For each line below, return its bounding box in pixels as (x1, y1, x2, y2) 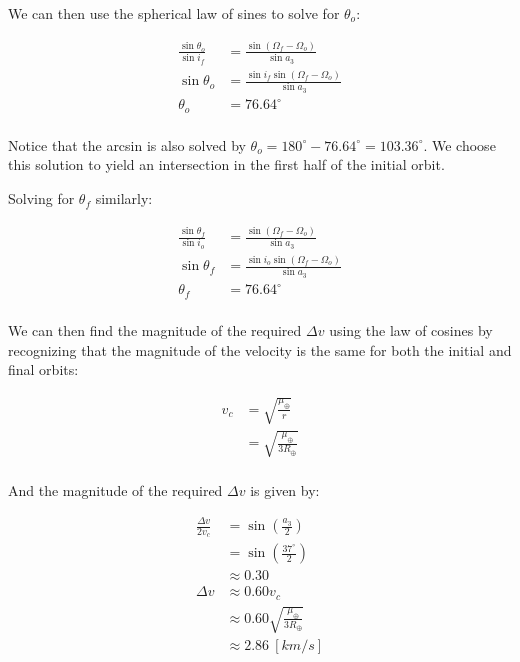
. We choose (423, 134, 496, 155)
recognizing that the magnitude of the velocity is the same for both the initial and (8, 339, 512, 360)
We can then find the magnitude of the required (8, 319, 302, 340)
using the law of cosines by (329, 319, 493, 340)
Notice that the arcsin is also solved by (8, 134, 246, 155)
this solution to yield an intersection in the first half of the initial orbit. (8, 154, 445, 175)
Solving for (8, 188, 75, 209)
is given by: (250, 479, 320, 500)
